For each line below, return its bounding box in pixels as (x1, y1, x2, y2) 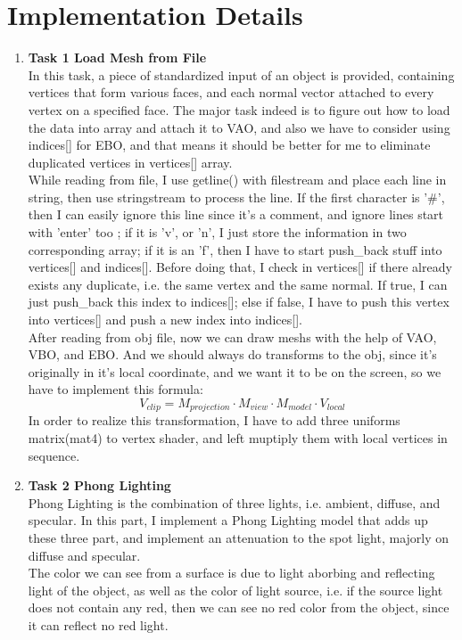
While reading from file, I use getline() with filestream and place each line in (28, 170, 447, 189)
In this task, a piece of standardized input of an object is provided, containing (28, 65, 455, 84)
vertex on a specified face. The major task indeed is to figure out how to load (28, 100, 450, 119)
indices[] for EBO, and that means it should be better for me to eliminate (28, 135, 431, 154)
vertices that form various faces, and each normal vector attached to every (28, 83, 434, 102)
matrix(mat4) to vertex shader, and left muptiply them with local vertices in (28, 429, 448, 447)
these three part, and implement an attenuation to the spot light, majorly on (28, 529, 450, 547)
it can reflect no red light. (28, 615, 169, 634)
